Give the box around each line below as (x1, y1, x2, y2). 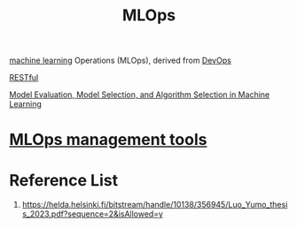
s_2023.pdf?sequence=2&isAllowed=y (21, 209, 164, 219)
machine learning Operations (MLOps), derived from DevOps (9, 55, 232, 66)
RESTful (9, 72, 39, 83)
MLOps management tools (9, 130, 207, 150)
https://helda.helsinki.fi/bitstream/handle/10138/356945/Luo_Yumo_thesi (21, 200, 288, 210)
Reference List (9, 170, 118, 190)
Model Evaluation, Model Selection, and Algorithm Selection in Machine (9, 89, 270, 100)
